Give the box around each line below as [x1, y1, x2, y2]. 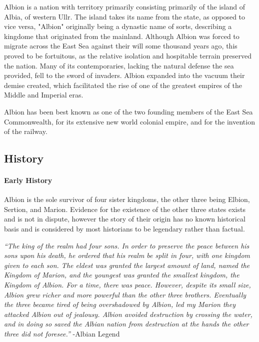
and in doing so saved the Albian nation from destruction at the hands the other [4, 318, 249, 329]
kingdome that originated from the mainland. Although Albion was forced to [4, 30, 239, 41]
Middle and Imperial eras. [4, 89, 83, 100]
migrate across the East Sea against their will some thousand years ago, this [4, 40, 237, 51]
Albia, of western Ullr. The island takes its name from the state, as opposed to [4, 11, 245, 21]
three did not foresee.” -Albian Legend [4, 328, 120, 339]
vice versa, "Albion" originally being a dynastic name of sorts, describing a [4, 21, 232, 31]
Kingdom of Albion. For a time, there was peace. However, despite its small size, [4, 279, 251, 290]
